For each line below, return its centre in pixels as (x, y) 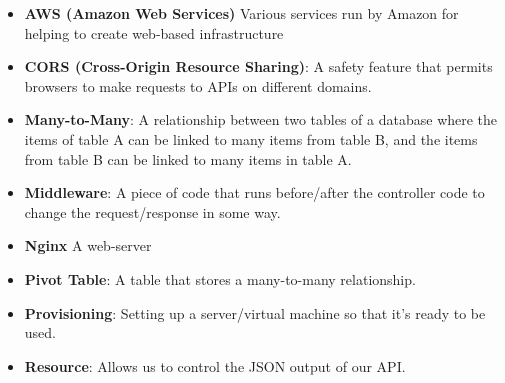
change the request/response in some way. (152, 211)
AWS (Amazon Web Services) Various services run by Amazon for (241, 13)
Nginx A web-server (88, 245)
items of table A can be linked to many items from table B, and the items (251, 138)
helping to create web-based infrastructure (154, 32)
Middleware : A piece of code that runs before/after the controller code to (254, 192)
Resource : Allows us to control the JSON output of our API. (215, 365)
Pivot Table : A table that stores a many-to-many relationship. (220, 278)
